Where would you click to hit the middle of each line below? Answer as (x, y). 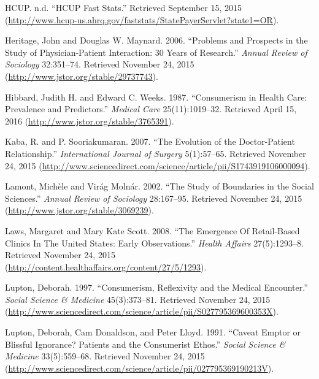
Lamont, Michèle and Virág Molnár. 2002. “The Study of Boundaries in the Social (159, 186)
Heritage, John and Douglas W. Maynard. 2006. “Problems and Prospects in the (156, 40)
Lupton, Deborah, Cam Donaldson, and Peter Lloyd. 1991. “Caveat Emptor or (153, 332)
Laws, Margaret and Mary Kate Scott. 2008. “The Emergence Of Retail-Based (152, 230)
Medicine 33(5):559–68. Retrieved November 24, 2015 (105, 356)
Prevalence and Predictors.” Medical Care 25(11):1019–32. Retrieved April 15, (151, 109)
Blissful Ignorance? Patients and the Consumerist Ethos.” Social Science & (145, 344)
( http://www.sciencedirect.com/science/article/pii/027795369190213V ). (140, 368)
